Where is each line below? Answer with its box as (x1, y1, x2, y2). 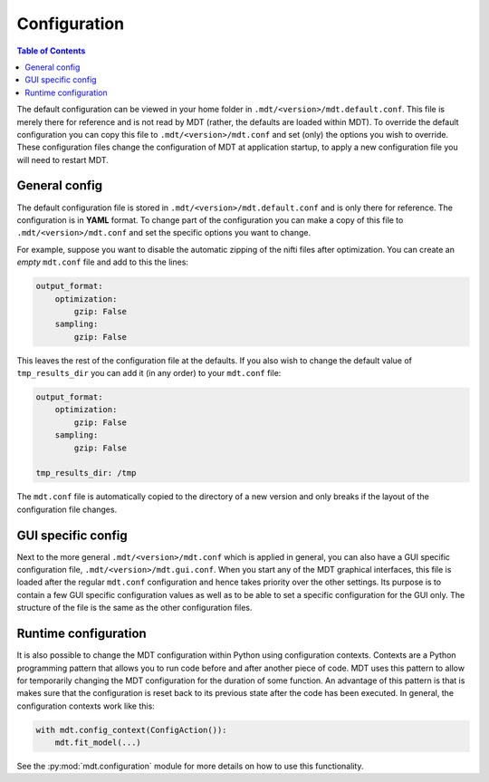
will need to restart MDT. (16, 154, 109, 165)
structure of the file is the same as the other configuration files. (16, 603, 253, 613)
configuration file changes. (16, 504, 118, 515)
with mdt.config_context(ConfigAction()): (35, 725, 227, 735)
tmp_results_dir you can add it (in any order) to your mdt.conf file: (16, 368, 282, 379)
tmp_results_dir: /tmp (35, 468, 137, 478)
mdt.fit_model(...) (54, 738, 142, 748)
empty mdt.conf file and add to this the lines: (16, 256, 189, 267)
